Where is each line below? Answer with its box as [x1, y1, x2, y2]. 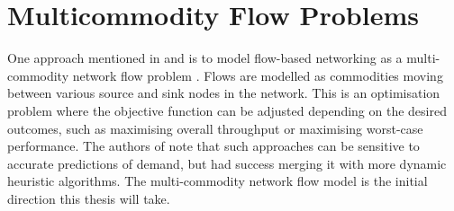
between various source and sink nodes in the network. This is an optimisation [7, 84, 440, 102]
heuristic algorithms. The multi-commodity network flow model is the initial [7, 171, 428, 190]
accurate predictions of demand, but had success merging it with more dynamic [7, 154, 447, 172]
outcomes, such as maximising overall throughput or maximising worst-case [7, 119, 423, 137]
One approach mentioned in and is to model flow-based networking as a [7, 48, 403, 67]
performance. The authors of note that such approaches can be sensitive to [7, 136, 420, 155]
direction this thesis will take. [7, 189, 170, 207]
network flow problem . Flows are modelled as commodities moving [72, 66, 443, 84]
